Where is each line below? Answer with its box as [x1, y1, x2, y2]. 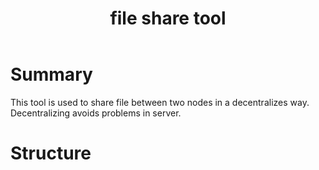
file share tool [109, 7, 227, 30]
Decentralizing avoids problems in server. [10, 107, 182, 119]
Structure [10, 142, 92, 165]
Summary [10, 63, 93, 86]
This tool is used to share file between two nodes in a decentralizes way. [10, 96, 310, 108]
